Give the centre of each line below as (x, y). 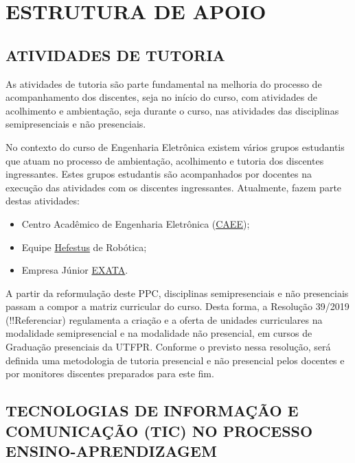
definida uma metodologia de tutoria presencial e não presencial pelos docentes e (175, 360)
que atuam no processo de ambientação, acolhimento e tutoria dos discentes (165, 160)
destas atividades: (43, 201)
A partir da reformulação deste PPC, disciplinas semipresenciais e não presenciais (177, 293)
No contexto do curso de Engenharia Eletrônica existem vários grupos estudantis (175, 146)
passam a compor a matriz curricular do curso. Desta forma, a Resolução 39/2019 (177, 306)
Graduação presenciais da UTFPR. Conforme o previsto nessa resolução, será (168, 347)
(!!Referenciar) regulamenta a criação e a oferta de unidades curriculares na (164, 319)
